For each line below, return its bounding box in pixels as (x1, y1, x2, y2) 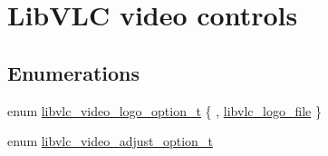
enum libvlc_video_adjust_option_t (7, 132, 213, 151)
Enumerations (7, 58, 140, 86)
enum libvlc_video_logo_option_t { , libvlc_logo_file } (7, 101, 322, 120)
